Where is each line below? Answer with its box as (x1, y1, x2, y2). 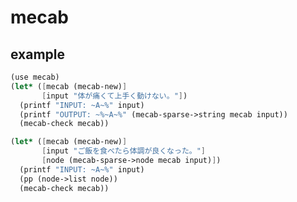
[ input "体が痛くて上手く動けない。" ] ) (41, 91, 188, 101)
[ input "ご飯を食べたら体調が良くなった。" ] (41, 146, 206, 156)
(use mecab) (10, 72, 60, 82)
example (10, 46, 66, 63)
